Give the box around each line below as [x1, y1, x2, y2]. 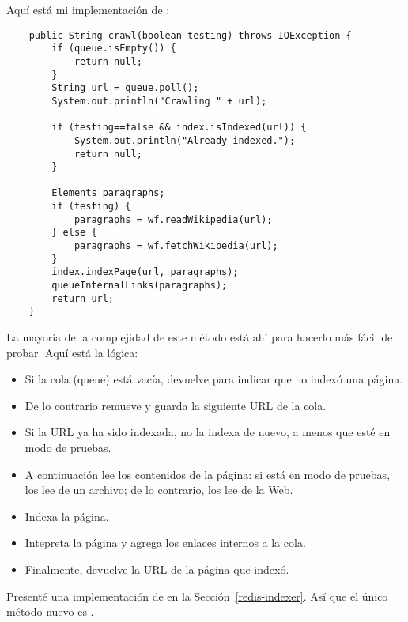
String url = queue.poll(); [51, 82, 199, 94]
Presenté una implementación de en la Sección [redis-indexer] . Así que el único [6, 587, 388, 604]
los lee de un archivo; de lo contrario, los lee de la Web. [25, 481, 293, 498]
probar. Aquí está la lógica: [6, 344, 138, 360]
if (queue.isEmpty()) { [51, 43, 176, 55]
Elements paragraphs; [51, 187, 165, 199]
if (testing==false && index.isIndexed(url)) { [51, 122, 307, 134]
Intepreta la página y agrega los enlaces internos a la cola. [25, 534, 306, 551]
